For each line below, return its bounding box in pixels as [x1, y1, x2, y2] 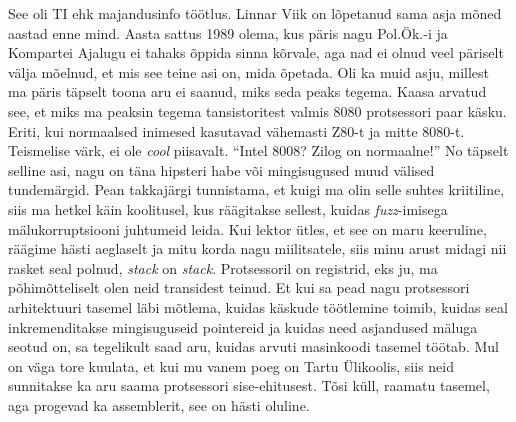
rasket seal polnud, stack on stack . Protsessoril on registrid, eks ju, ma [8, 257, 438, 278]
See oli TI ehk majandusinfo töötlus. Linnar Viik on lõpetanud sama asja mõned [8, 3, 502, 23]
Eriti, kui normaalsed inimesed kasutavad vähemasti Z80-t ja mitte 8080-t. [8, 120, 465, 141]
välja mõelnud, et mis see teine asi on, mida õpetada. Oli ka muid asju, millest [8, 61, 490, 82]
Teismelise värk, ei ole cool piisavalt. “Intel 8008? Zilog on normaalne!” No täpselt [8, 140, 509, 161]
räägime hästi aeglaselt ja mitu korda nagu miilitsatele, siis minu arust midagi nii [8, 238, 507, 259]
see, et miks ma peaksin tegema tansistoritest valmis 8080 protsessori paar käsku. [8, 100, 507, 121]
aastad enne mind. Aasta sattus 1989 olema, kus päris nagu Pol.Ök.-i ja [8, 22, 448, 43]
